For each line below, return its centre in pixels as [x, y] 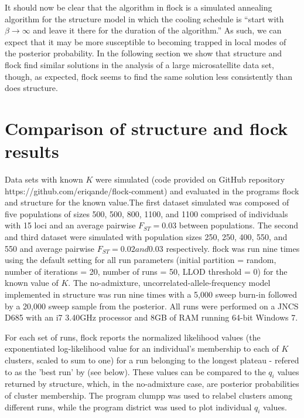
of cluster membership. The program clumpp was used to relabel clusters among [149, 395]
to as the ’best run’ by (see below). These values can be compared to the [135, 371]
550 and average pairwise [49, 248]
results [32, 151]
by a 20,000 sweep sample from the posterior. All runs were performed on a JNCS [152, 306]
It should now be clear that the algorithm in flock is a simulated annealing [139, 7]
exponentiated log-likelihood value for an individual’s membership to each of [142, 348]
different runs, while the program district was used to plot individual [128, 407]
